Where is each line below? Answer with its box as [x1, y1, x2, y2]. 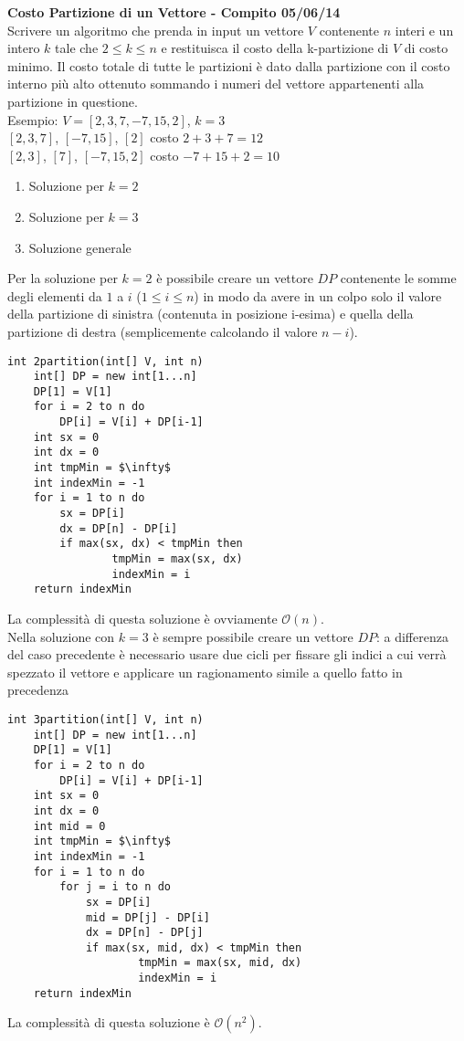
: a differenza [375, 626, 448, 646]
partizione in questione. [7, 91, 138, 110]
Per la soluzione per [7, 268, 118, 288]
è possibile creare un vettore [156, 268, 313, 288]
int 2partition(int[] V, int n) [7, 354, 204, 368]
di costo [404, 38, 448, 58]
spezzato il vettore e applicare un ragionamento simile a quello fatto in [7, 662, 403, 681]
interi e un [395, 20, 454, 39]
